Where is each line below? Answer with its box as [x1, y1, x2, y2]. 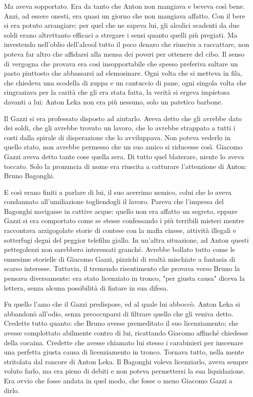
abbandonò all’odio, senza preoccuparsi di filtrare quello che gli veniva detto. [4, 308, 233, 318]
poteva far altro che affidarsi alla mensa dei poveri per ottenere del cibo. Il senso [4, 48, 245, 59]
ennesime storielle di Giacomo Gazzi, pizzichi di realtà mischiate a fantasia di [4, 253, 235, 264]
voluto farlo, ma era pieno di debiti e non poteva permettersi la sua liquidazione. [4, 366, 245, 376]
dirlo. [4, 385, 20, 395]
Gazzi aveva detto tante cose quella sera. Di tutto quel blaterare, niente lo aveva [4, 151, 244, 161]
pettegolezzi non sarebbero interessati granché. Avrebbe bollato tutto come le [4, 244, 235, 254]
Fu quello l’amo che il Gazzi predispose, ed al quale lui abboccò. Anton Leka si [4, 299, 240, 309]
